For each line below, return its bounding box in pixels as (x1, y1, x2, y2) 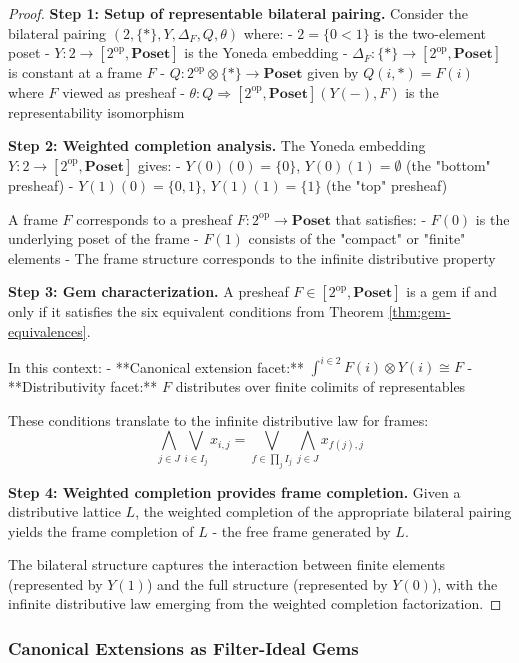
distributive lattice (8, 501, 121, 522)
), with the (431, 573, 498, 594)
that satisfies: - (335, 208, 427, 229)
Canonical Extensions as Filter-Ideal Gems (8, 635, 359, 660)
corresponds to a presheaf (76, 208, 233, 229)
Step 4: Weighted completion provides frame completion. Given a (8, 481, 461, 502)
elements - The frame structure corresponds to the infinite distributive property (8, 247, 496, 268)
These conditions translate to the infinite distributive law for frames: (8, 409, 429, 430)
